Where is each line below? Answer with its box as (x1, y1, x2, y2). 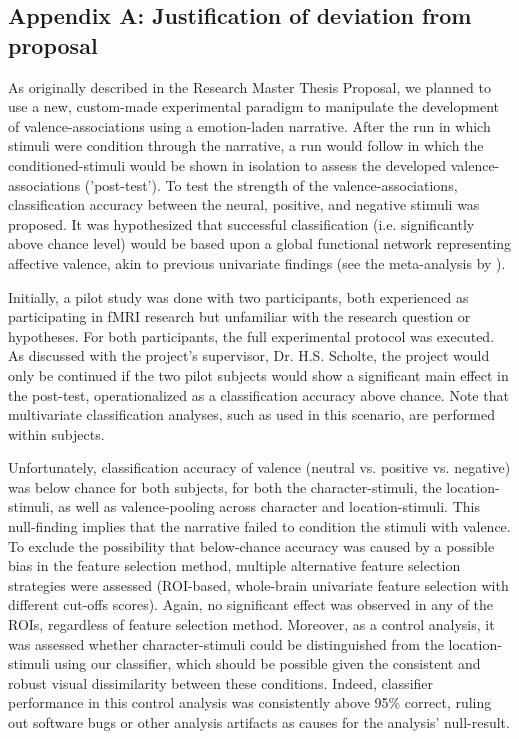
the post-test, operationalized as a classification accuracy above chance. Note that (8, 384, 509, 405)
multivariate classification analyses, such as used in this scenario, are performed (8, 404, 495, 425)
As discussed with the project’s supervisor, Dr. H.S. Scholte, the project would (8, 345, 490, 366)
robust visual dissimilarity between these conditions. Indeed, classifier (8, 672, 434, 693)
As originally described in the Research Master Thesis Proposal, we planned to (8, 76, 491, 97)
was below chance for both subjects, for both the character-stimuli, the (8, 476, 442, 497)
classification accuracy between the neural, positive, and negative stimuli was (8, 194, 480, 215)
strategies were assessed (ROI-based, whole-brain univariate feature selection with (8, 574, 509, 595)
